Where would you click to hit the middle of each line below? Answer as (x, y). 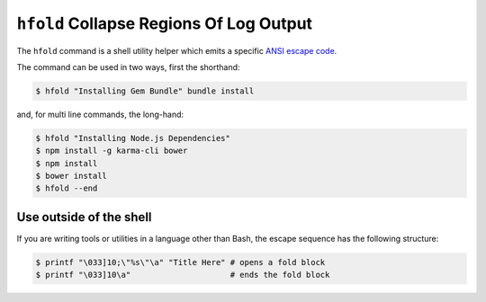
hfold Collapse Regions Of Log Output (165, 23)
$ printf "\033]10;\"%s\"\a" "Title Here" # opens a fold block (180, 262)
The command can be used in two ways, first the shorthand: (128, 67)
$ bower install (72, 176)
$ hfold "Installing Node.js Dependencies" (133, 138)
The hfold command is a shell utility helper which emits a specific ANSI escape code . (177, 50)
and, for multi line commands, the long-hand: (100, 114)
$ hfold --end (67, 188)
